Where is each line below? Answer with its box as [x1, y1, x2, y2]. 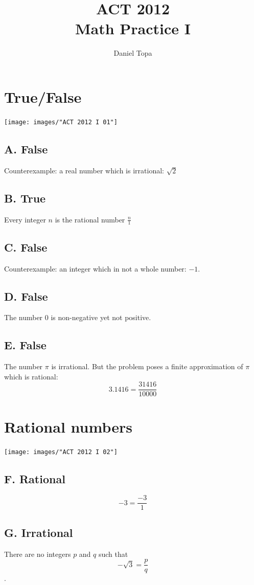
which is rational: [4, 371, 58, 381]
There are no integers [4, 548, 71, 559]
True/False [4, 86, 82, 107]
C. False [4, 239, 48, 255]
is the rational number [55, 214, 125, 224]
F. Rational [4, 470, 65, 486]
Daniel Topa [113, 48, 152, 58]
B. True [4, 190, 46, 206]
